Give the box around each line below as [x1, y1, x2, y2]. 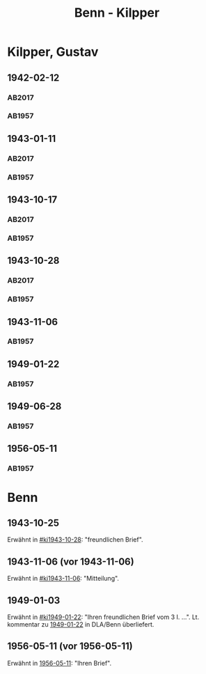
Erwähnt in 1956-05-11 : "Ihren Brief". [7, 659, 112, 667]
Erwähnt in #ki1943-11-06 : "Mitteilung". [7, 574, 120, 583]
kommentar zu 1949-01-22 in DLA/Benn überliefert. [7, 620, 154, 628]
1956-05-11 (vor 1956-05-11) [7, 641, 134, 652]
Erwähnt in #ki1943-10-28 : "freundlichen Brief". [7, 535, 144, 544]
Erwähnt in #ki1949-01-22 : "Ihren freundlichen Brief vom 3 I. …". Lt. [7, 613, 200, 621]
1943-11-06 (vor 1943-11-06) [7, 556, 134, 567]
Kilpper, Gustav [7, 44, 99, 60]
